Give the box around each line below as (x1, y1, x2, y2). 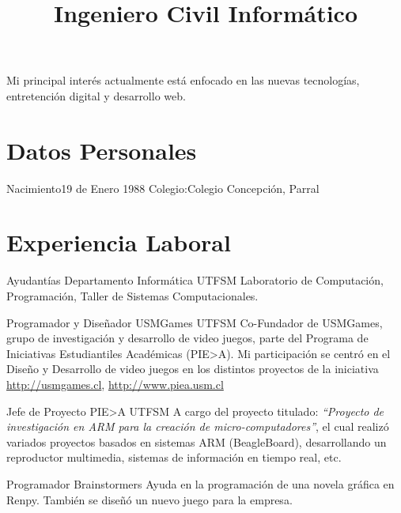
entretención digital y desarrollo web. (6, 87, 186, 104)
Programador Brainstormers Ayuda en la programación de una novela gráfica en (6, 475, 395, 492)
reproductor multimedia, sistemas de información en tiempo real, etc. (6, 449, 342, 466)
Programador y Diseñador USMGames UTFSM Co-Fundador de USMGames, (6, 314, 383, 330)
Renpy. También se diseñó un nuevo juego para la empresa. (6, 491, 293, 507)
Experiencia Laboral (6, 226, 231, 258)
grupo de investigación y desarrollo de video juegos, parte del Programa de (6, 330, 369, 346)
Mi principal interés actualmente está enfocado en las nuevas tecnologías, (6, 72, 360, 89)
